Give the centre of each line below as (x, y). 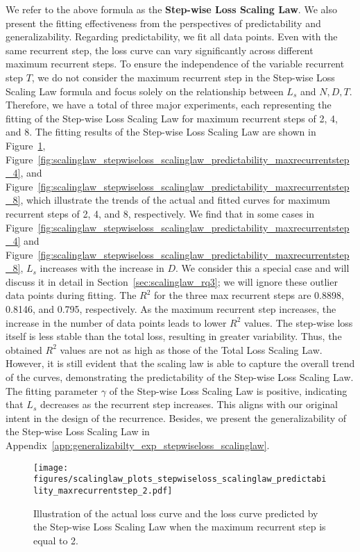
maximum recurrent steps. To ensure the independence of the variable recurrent (175, 64)
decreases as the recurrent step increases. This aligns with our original (189, 404)
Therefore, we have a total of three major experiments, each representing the (169, 105)
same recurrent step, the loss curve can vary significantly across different (160, 50)
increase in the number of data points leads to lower (116, 322)
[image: (51, 468)
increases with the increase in (102, 268)
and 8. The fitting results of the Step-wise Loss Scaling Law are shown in (161, 132)
